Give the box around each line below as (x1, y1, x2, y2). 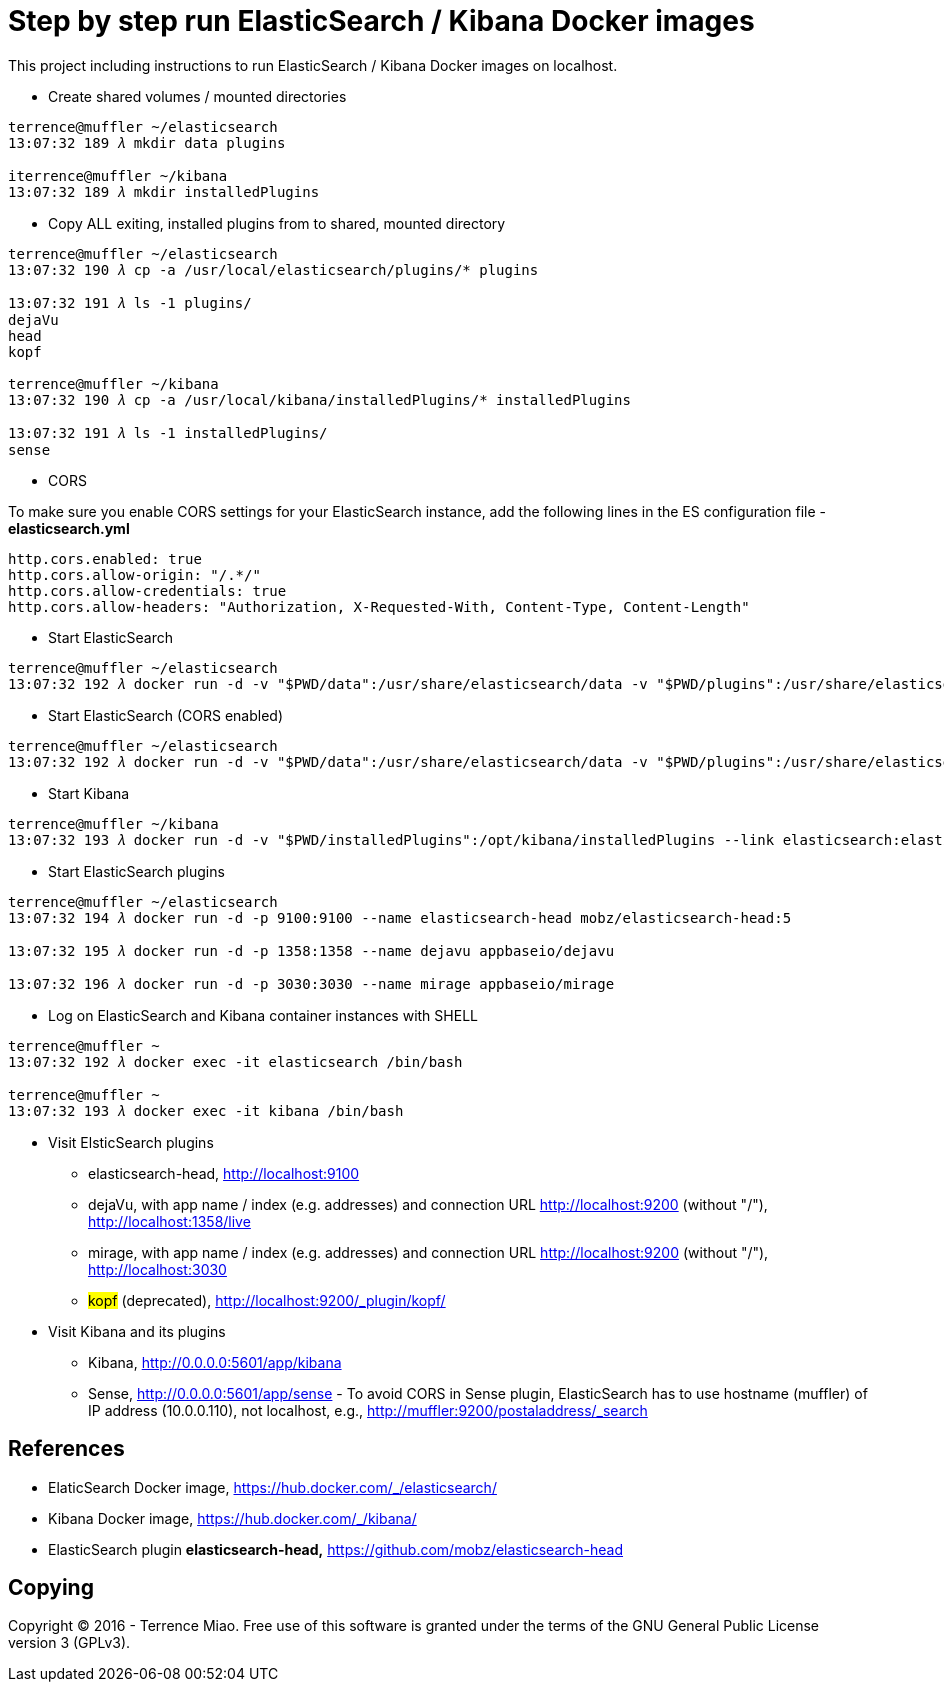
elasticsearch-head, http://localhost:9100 (88, 1164, 360, 1182)
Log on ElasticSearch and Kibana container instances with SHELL (48, 1006, 478, 1024)
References (8, 1436, 125, 1462)
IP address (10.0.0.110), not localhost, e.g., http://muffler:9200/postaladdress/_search (88, 1401, 648, 1419)
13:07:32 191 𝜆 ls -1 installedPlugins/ (8, 424, 328, 441)
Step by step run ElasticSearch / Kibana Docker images (8, 4, 755, 38)
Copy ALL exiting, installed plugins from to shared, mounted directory (48, 214, 506, 232)
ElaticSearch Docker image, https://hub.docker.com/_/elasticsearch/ (48, 1478, 497, 1496)
